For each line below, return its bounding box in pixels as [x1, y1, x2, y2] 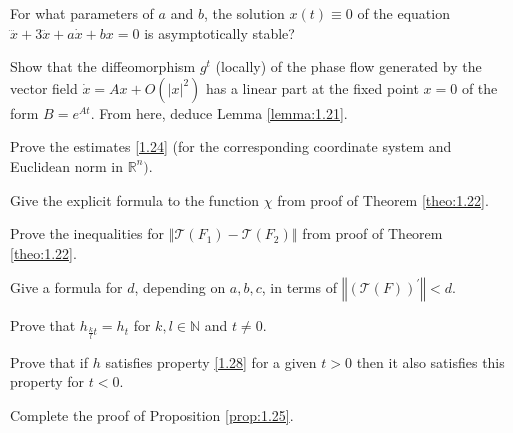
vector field [10, 77, 78, 98]
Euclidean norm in [10, 155, 124, 176]
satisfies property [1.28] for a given [105, 351, 317, 372]
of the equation [357, 3, 450, 23]
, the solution [203, 3, 285, 23]
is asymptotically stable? [144, 22, 295, 43]
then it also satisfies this [356, 351, 505, 372]
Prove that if [10, 351, 89, 372]
